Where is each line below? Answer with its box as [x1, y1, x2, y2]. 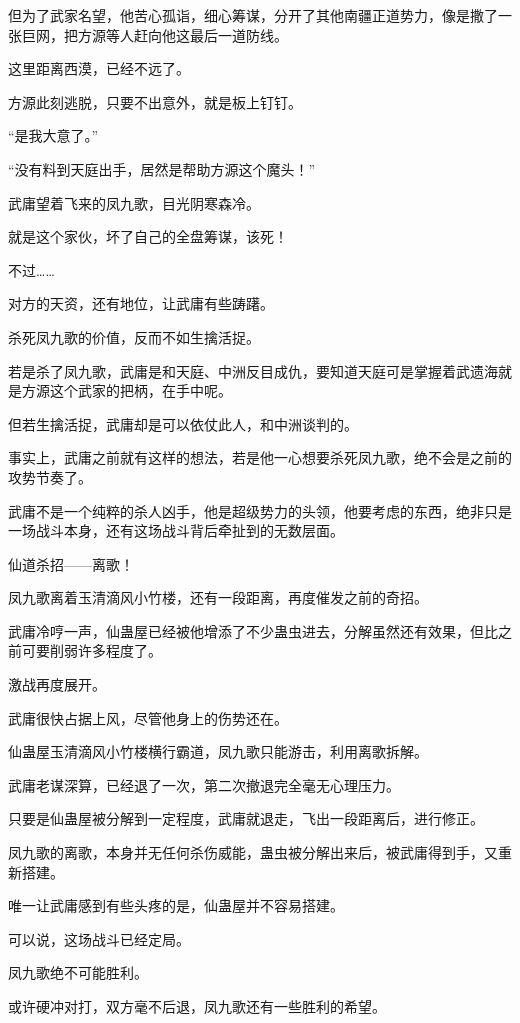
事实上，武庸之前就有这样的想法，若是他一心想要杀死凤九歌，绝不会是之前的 [8, 447, 512, 468]
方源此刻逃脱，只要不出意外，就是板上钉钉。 [8, 91, 302, 112]
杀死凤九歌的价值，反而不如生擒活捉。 [8, 326, 260, 347]
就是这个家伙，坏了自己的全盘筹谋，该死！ [8, 226, 288, 247]
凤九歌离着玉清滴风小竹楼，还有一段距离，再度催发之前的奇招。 [8, 587, 428, 608]
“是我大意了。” [8, 125, 99, 146]
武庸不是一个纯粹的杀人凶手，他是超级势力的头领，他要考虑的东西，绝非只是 [8, 500, 512, 521]
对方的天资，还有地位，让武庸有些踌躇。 [8, 293, 274, 314]
